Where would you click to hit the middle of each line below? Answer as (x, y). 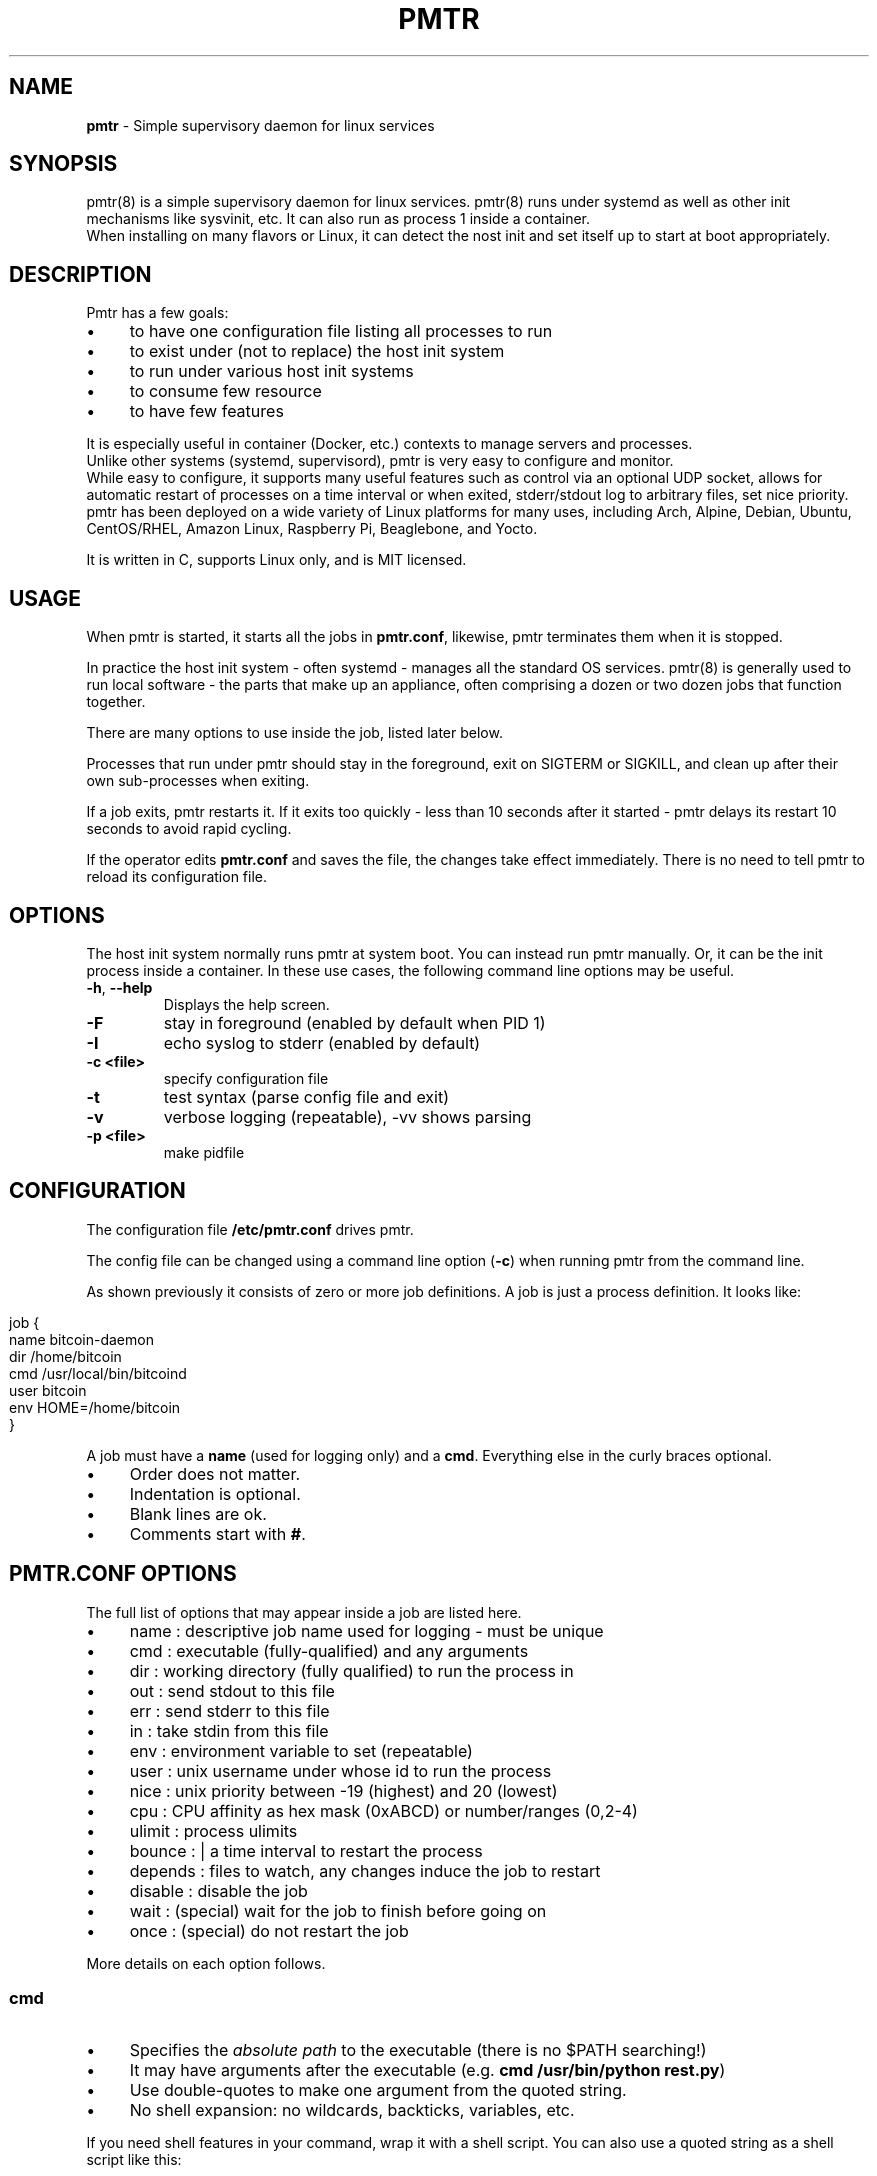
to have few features (206, 411)
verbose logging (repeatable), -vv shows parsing (347, 1116)
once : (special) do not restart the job (269, 1930)
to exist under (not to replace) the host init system (317, 351)
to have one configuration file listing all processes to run (341, 331)
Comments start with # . (217, 1533)
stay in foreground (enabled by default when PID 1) (354, 1022)
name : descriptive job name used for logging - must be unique (366, 1630)
